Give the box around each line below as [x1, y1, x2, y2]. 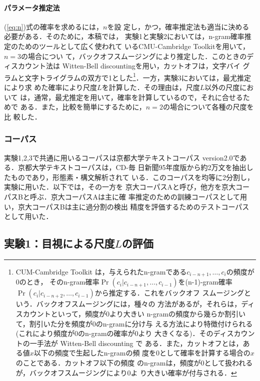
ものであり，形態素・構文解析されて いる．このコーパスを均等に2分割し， [10, 171, 254, 182]
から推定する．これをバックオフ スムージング [94, 287, 244, 298]
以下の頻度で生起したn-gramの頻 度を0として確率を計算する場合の [33, 347, 250, 358]
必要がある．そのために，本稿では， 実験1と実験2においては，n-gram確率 [4, 31, 244, 41]
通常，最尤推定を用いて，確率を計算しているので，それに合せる [34, 91, 243, 102]
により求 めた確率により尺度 [4, 82, 97, 92]
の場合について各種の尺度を [162, 101, 254, 112]
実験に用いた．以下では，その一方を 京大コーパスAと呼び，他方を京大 [4, 181, 236, 192]
